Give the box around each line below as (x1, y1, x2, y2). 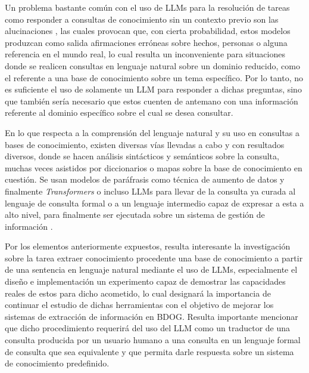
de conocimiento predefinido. (5, 357, 110, 369)
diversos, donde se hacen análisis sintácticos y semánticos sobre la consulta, (5, 150, 279, 162)
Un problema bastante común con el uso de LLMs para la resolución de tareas (5, 1, 290, 13)
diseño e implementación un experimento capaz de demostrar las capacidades (5, 275, 286, 288)
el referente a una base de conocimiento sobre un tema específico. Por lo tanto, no (5, 71, 304, 84)
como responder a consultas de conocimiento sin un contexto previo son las (5, 13, 279, 25)
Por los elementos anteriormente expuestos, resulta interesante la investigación (5, 240, 291, 252)
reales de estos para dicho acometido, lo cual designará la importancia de (5, 286, 271, 299)
